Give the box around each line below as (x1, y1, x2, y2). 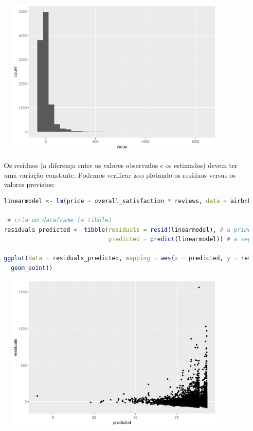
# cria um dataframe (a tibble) (7, 216, 112, 224)
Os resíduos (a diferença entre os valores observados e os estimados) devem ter (4, 160, 238, 170)
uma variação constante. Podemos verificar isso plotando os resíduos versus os (4, 169, 236, 180)
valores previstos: (4, 179, 55, 189)
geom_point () (11, 264, 53, 271)
